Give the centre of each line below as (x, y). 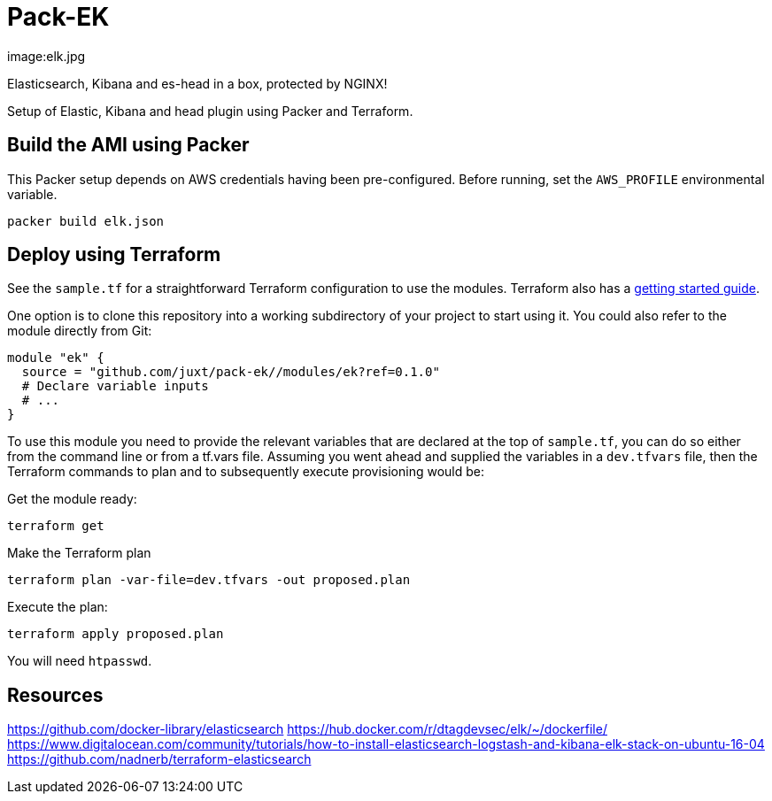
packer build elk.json (86, 221)
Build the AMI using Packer (128, 145)
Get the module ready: (72, 499)
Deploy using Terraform (114, 255)
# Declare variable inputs (115, 386)
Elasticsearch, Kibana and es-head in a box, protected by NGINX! (197, 83)
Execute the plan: (58, 607)
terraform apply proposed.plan (116, 634)
